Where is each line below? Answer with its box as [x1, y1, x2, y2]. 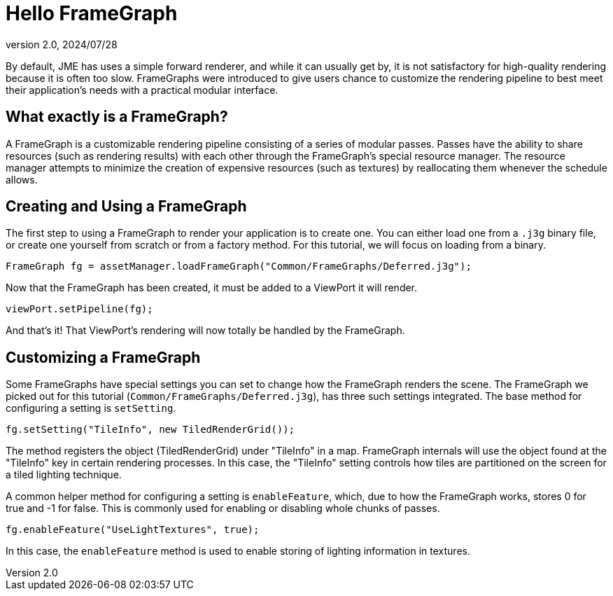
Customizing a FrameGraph [6, 348, 201, 366]
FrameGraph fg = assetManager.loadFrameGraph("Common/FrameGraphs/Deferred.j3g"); [6, 261, 472, 272]
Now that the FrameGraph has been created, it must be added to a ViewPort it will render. [6, 282, 418, 294]
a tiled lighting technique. [6, 469, 122, 481]
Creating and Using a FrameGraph [6, 197, 247, 216]
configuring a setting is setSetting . [6, 402, 176, 415]
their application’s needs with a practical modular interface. [6, 83, 279, 96]
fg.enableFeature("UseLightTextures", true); [6, 524, 260, 536]
